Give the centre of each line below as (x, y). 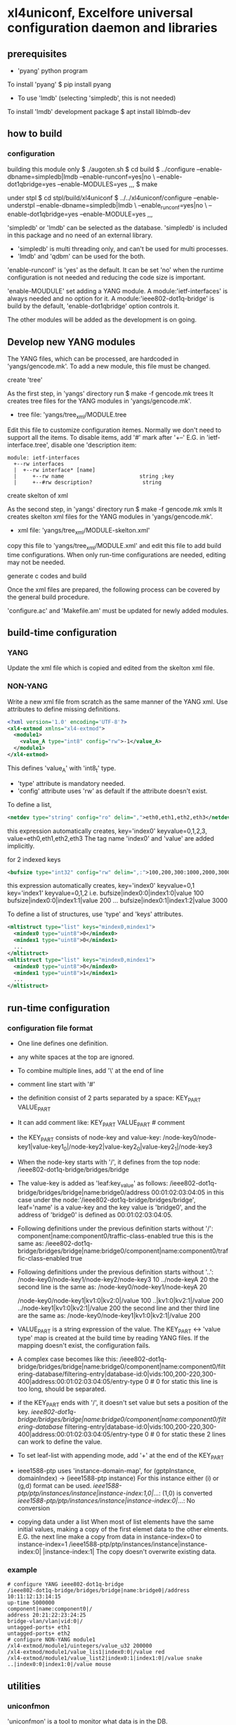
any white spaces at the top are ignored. (76, 1057)
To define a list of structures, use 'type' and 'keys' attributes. (96, 914)
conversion (34, 1508)
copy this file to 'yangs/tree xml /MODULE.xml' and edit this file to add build (114, 546)
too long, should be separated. (62, 1389)
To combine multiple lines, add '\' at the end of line (91, 1070)
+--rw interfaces (39, 464)
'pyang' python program (52, 71)
